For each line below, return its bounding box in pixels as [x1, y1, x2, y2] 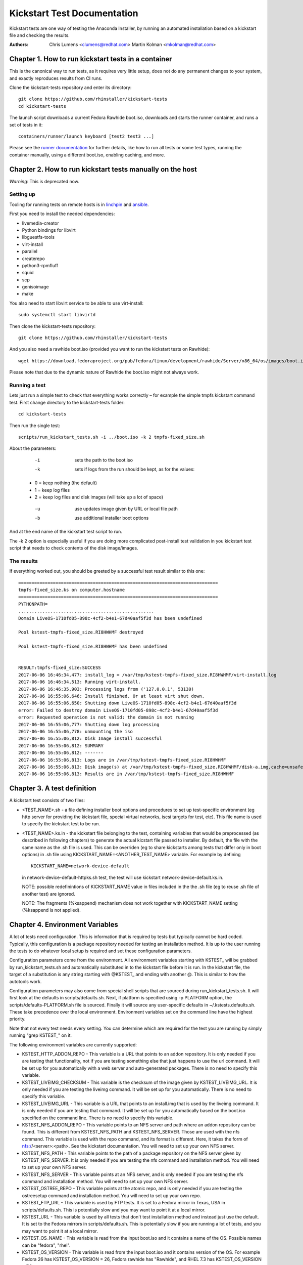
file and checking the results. [9, 32, 70, 38]
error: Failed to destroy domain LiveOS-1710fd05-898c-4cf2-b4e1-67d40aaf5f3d [18, 707, 218, 713]
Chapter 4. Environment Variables [9, 920, 118, 929]
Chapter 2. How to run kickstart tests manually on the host [9, 165, 197, 174]
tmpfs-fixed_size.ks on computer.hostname [18, 587, 125, 593]
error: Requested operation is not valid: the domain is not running [18, 714, 194, 721]
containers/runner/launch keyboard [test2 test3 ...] [18, 133, 154, 139]
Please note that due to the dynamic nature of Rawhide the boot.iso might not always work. [9, 369, 199, 375]
